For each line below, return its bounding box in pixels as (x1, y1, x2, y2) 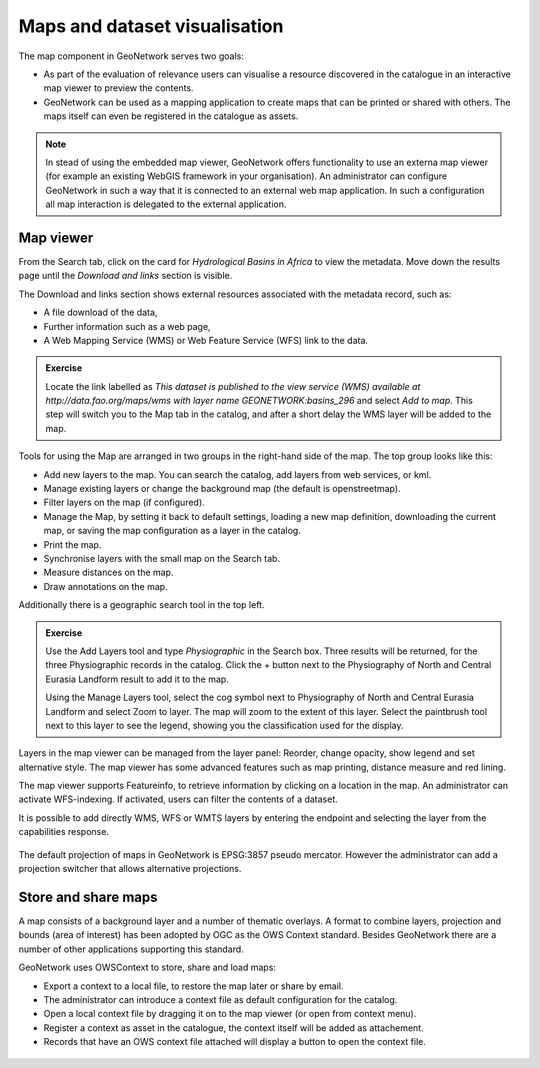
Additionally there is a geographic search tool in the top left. (18, 599, 265, 611)
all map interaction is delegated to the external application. (45, 198, 287, 210)
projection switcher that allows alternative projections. (18, 863, 242, 875)
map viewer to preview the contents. (43, 82, 194, 94)
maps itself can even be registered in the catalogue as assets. (43, 110, 299, 122)
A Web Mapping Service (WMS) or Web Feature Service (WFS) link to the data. (43, 334, 369, 346)
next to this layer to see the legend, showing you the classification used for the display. (45, 719, 404, 731)
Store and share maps (18, 888, 159, 905)
